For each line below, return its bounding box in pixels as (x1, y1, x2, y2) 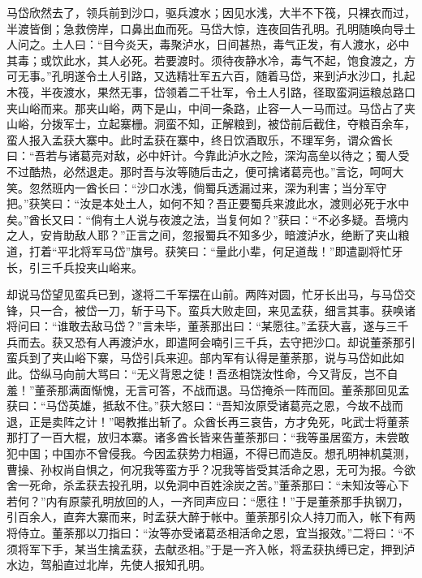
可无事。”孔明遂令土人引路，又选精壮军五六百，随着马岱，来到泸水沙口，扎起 (6, 67, 416, 84)
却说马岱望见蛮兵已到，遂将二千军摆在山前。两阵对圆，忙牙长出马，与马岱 (6, 286, 404, 303)
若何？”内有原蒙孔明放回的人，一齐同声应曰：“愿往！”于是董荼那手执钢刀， (6, 492, 409, 509)
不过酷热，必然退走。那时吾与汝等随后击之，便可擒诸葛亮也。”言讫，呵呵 (6, 162, 393, 179)
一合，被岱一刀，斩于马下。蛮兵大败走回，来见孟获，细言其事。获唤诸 (40, 301, 416, 318)
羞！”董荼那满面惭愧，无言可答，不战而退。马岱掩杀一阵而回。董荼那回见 (6, 381, 398, 398)
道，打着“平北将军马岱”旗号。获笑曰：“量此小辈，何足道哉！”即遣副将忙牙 (6, 242, 403, 259)
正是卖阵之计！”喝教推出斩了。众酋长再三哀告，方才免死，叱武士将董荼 (28, 412, 410, 429)
